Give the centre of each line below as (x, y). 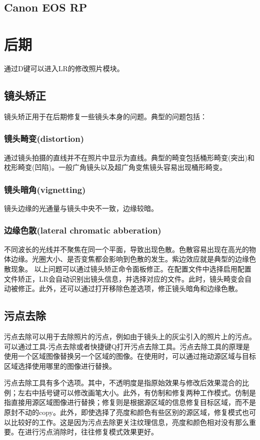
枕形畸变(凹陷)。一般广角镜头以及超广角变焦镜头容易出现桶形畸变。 (115, 167)
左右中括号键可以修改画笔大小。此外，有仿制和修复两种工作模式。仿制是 (137, 392)
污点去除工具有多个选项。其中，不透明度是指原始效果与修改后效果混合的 (123, 383)
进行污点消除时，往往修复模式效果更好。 (91, 432)
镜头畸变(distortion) (44, 139)
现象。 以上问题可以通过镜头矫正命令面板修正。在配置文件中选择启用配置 (131, 268)
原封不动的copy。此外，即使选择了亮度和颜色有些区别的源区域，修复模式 (123, 412)
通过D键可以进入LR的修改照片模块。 (64, 68)
